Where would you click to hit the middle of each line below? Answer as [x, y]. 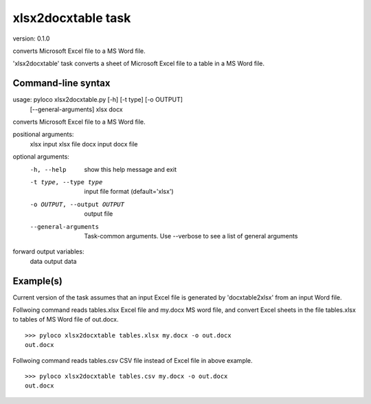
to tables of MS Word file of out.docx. [66, 319]
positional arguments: [43, 135]
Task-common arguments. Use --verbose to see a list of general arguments [191, 236]
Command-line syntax [61, 83]
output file [99, 214]
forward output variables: [48, 251]
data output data [53, 261]
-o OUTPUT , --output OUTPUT [77, 204]
